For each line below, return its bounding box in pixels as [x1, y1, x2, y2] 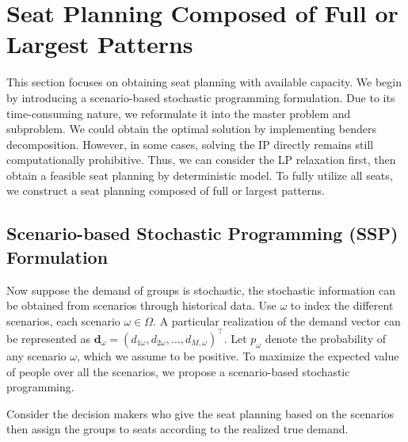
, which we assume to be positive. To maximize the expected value [76, 347, 399, 364]
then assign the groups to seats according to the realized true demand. [6, 421, 349, 437]
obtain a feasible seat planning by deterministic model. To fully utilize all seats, [6, 166, 393, 183]
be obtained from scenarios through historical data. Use [6, 297, 276, 314]
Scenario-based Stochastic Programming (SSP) [6, 221, 398, 246]
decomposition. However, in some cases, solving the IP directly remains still [6, 135, 374, 152]
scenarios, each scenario [6, 312, 120, 329]
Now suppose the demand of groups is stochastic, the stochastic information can [6, 281, 396, 298]
